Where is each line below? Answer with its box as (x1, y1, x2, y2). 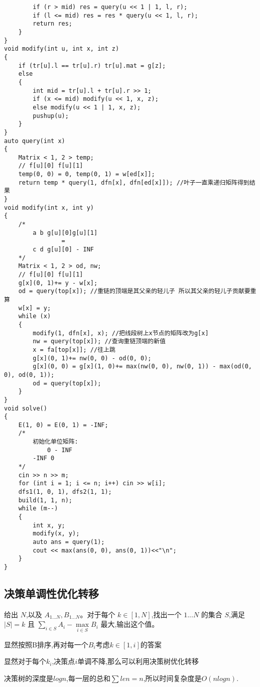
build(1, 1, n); (18, 496, 73, 504)
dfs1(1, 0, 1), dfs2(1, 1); (18, 488, 112, 496)
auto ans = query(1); (33, 538, 105, 545)
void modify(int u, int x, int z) (4, 45, 119, 53)
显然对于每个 (4, 656, 46, 666)
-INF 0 (33, 455, 55, 462)
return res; (33, 20, 73, 28)
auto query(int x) (4, 137, 65, 145)
